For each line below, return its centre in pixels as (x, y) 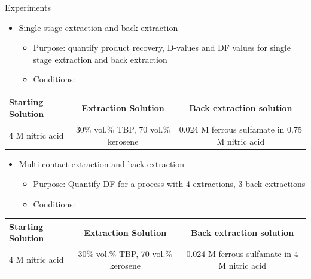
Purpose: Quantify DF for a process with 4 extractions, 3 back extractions (169, 184)
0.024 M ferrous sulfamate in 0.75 (240, 129)
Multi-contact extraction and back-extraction (102, 163)
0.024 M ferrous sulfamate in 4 (242, 254)
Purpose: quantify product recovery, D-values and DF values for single (162, 47)
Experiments (28, 7)
